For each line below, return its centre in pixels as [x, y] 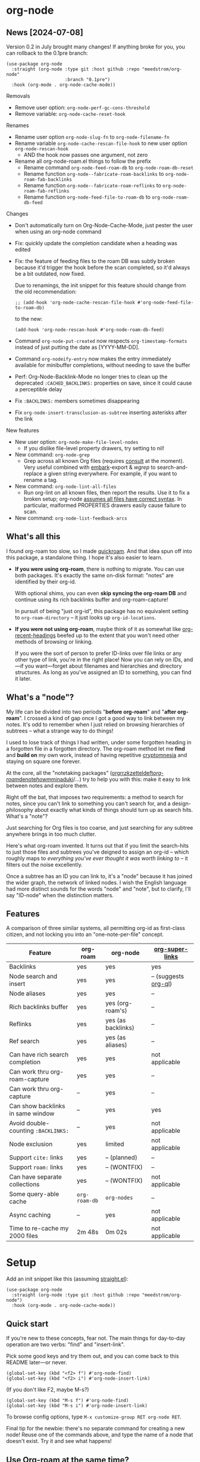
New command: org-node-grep [52, 455]
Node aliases [27, 994]
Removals [18, 96]
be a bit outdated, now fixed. [50, 274]
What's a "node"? [40, 698]
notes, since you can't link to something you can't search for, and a [88, 803]
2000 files [24, 1236]
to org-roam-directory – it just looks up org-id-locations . [85, 617]
